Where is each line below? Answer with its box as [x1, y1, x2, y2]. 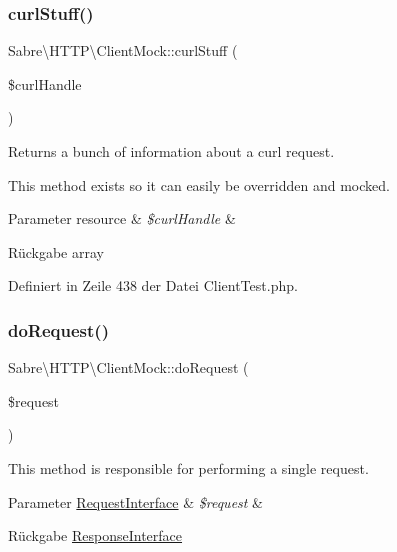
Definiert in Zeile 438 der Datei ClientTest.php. [8, 275, 298, 296]
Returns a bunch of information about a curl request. [8, 141, 335, 161]
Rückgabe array [8, 241, 104, 262]
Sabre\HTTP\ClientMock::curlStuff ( [8, 40, 238, 61]
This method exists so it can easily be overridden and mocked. [8, 174, 390, 195]
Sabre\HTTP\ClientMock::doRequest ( [8, 357, 249, 378]
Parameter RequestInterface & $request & [8, 491, 264, 512]
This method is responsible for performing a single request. [8, 457, 369, 478]
